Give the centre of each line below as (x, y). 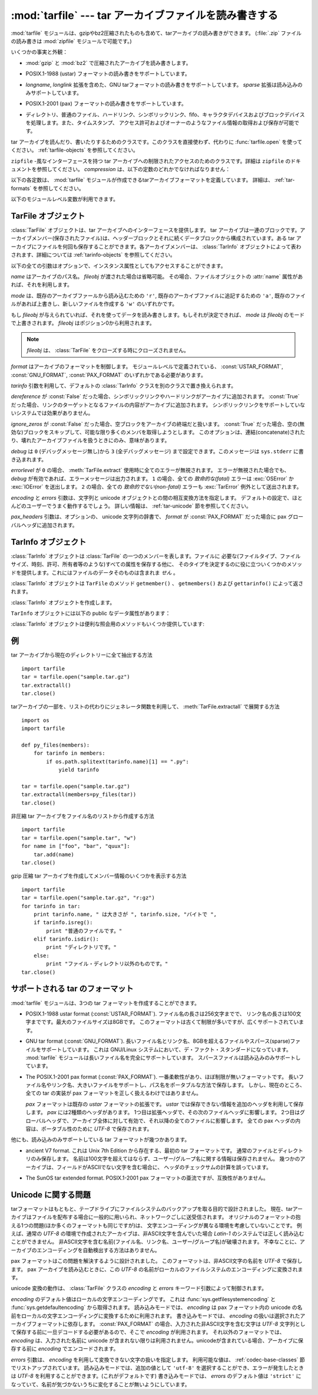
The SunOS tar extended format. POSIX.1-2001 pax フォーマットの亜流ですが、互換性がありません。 (147, 1178)
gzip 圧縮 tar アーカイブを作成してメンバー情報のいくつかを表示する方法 (99, 876)
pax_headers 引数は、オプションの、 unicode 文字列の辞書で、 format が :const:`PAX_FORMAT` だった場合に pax (149, 517)
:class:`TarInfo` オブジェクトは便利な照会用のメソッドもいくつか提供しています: (107, 624)
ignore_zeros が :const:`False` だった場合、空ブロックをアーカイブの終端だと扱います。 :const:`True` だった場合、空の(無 (158, 424)
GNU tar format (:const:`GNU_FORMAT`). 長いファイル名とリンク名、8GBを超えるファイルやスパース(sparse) (158, 1041)
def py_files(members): (56, 745)
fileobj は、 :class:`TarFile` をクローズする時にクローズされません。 (108, 350)
